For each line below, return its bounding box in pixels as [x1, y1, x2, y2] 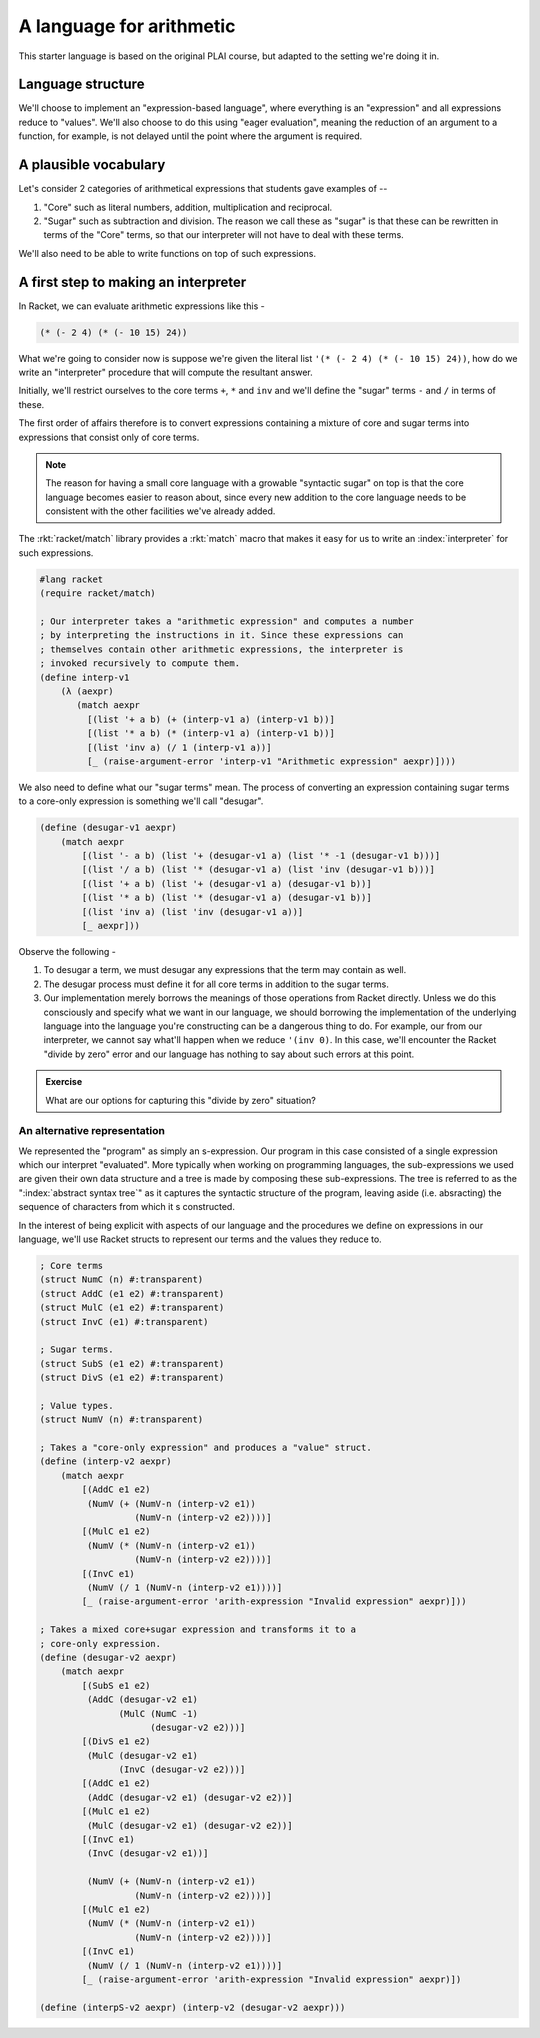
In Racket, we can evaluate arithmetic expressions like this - [18, 300, 265, 312]
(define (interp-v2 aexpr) [39, 1456, 172, 1467]
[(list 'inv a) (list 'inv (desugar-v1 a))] [81, 906, 304, 917]
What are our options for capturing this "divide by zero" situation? [45, 1094, 317, 1106]
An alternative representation [18, 1124, 165, 1138]
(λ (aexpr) [60, 685, 114, 697]
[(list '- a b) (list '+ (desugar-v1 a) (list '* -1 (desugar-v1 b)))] [81, 850, 441, 862]
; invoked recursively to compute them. [39, 658, 240, 669]
